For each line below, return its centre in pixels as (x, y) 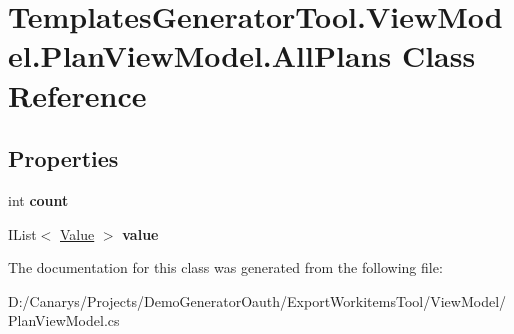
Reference (77, 94)
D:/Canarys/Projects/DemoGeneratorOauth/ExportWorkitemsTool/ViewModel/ (257, 300)
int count (38, 199)
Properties (63, 158)
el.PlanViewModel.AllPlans (200, 55)
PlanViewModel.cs (64, 320)
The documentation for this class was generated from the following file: (225, 267)
